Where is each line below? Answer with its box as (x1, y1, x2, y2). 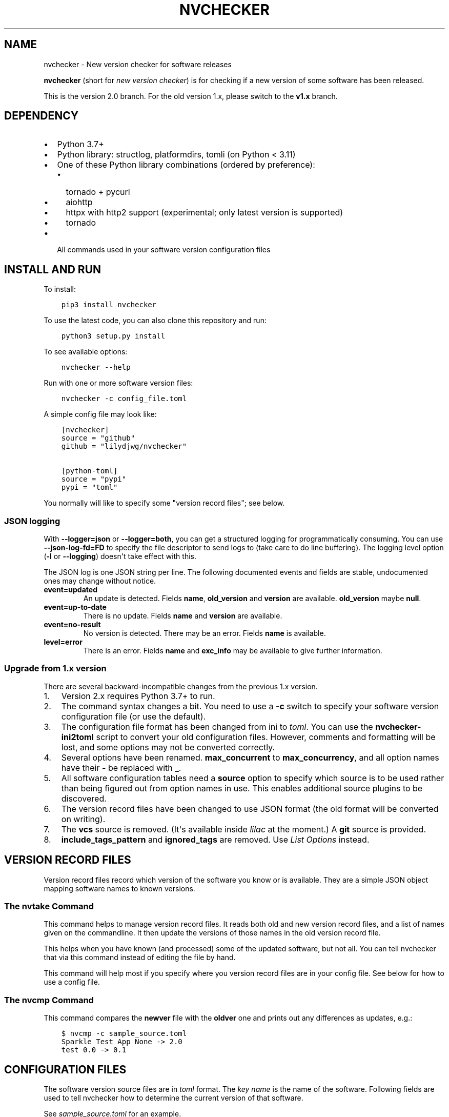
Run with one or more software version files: (44, 378, 193, 388)
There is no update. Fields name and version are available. (83, 611, 282, 621)
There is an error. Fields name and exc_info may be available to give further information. (83, 646, 382, 655)
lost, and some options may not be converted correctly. (61, 742, 275, 752)
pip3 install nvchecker (61, 301, 157, 309)
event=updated (44, 585, 97, 594)
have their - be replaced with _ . (61, 762, 181, 773)
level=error (44, 637, 83, 647)
